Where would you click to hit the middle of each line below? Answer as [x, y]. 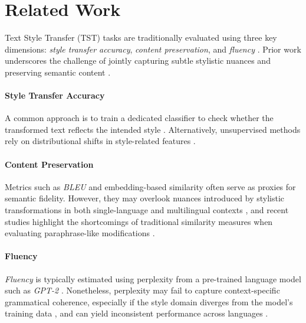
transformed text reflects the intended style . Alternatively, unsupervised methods [153, 129]
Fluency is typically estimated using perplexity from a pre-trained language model [153, 278]
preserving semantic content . [58, 72]
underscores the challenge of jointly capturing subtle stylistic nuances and [138, 61]
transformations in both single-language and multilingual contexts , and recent [147, 210]
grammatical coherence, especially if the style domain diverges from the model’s [149, 301]
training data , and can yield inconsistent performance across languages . [136, 313]
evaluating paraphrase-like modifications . [80, 233]
